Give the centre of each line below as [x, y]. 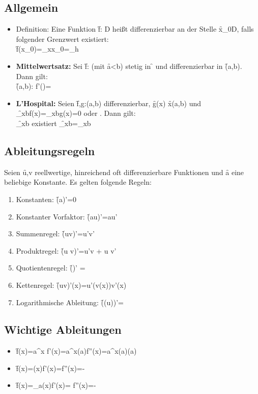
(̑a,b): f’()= [34, 86]
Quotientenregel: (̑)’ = [51, 268]
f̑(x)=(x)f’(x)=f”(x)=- [50, 368]
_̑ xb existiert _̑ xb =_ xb [53, 123]
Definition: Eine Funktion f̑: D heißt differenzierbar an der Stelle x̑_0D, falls [135, 29]
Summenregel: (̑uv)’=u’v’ [55, 233]
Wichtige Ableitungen [63, 329]
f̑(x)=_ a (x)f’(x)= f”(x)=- [56, 385]
